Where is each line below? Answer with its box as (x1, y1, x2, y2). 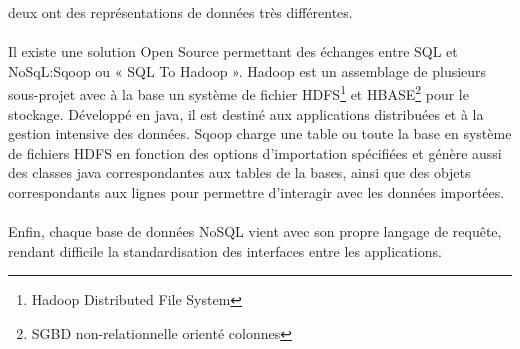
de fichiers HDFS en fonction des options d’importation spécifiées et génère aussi (8, 142, 502, 163)
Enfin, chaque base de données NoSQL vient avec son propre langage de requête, (8, 221, 502, 242)
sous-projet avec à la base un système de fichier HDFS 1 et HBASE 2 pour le (8, 81, 469, 105)
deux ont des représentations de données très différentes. (8, 2, 353, 22)
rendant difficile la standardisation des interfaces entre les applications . (8, 240, 442, 261)
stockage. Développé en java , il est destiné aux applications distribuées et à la (8, 103, 484, 124)
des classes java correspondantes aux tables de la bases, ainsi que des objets (8, 162, 471, 183)
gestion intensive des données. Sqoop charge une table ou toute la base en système (8, 123, 512, 144)
